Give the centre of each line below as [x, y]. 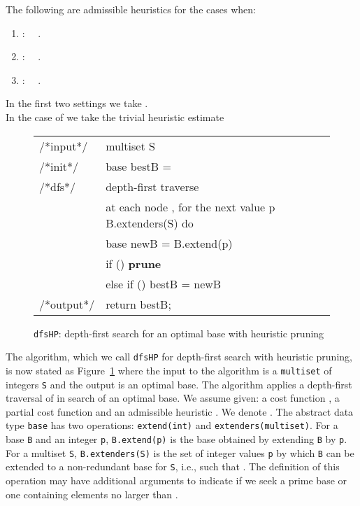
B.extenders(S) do [150, 223]
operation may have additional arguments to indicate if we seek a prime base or [177, 480]
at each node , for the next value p [190, 206]
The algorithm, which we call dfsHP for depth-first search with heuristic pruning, [179, 357]
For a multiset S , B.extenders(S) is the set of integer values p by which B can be [180, 452]
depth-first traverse [152, 186]
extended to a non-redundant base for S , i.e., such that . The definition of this [173, 466]
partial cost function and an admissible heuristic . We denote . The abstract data [180, 411]
